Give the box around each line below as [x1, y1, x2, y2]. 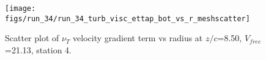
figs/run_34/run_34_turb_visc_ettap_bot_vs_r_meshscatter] [5, 14, 250, 23]
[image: [5, 4, 36, 13]
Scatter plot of [5, 32, 59, 44]
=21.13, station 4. [5, 43, 72, 56]
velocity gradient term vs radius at [73, 32, 203, 44]
